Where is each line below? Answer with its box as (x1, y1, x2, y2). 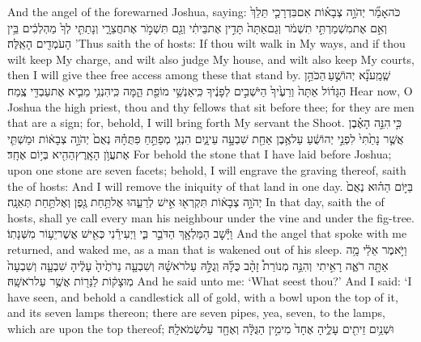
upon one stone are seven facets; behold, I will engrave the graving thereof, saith (7, 161, 406, 178)
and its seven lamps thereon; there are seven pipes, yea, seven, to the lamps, (7, 304, 385, 321)
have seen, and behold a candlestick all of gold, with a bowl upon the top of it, (7, 288, 398, 305)
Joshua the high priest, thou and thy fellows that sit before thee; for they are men (7, 98, 415, 115)
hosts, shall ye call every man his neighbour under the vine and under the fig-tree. (7, 209, 415, 226)
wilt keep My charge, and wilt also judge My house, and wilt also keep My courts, (7, 50, 415, 67)
